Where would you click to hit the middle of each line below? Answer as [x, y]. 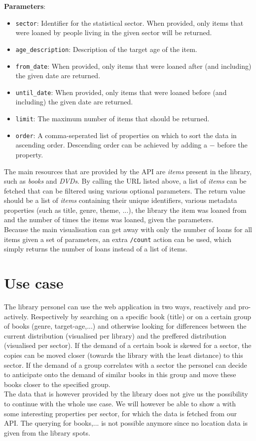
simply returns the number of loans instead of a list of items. [96, 249]
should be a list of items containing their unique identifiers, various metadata [121, 200]
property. [29, 154]
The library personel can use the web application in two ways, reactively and [120, 307]
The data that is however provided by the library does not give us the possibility [126, 394]
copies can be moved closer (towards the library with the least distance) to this [124, 355]
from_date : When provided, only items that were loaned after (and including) [133, 66]
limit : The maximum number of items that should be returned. [112, 118]
